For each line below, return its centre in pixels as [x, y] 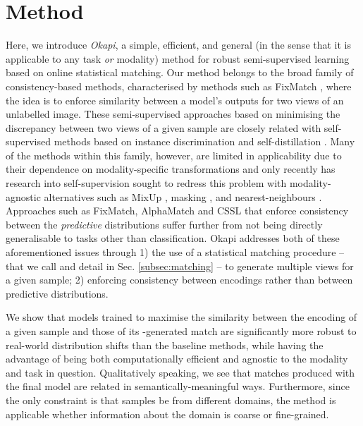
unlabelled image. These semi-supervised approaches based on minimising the [173, 114]
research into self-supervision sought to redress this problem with [146, 183]
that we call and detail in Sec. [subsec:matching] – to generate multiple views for [180, 266]
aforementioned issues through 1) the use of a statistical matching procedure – [175, 252]
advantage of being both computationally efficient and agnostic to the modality [177, 359]
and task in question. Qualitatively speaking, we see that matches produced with [180, 372]
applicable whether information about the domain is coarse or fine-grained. [167, 414]
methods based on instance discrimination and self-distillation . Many [204, 141]
